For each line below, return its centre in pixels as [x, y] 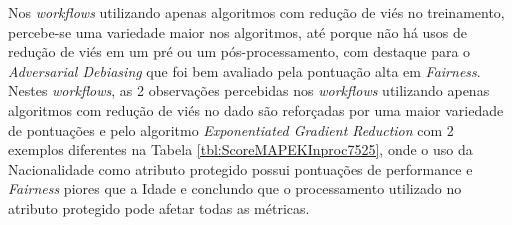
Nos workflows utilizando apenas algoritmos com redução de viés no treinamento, [256, 12]
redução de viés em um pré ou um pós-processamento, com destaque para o [239, 51]
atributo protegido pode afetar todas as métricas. [159, 207]
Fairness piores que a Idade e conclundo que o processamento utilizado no [235, 188]
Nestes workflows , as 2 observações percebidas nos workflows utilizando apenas [249, 90]
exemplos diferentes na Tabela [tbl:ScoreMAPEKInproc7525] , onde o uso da [240, 149]
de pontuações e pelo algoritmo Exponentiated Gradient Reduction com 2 [231, 129]
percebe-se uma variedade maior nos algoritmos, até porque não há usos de [238, 31]
